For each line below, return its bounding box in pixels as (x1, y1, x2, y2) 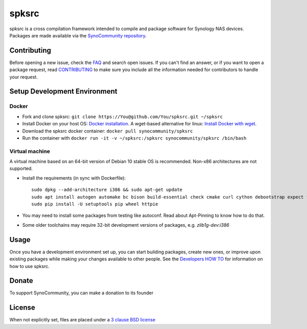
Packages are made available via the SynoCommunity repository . (9, 32, 147, 38)
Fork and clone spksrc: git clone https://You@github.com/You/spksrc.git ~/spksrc (22, 113, 223, 120)
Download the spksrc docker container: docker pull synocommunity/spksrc (22, 128, 193, 134)
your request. (9, 74, 38, 80)
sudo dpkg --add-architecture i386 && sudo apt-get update (31, 187, 183, 193)
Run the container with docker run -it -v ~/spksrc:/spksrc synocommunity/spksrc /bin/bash (22, 135, 247, 141)
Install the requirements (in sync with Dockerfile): (22, 174, 126, 181)
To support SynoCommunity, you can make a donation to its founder (9, 290, 153, 296)
